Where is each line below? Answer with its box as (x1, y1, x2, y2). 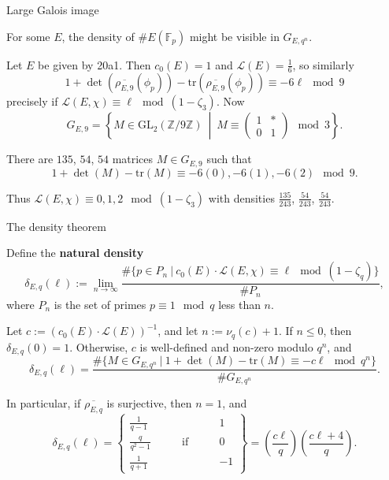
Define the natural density (6, 244, 144, 261)
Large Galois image (6, 2, 99, 17)
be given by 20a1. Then (38, 56, 151, 73)
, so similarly (292, 56, 354, 73)
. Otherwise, (69, 338, 128, 355)
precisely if (6, 93, 58, 110)
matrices (112, 151, 154, 167)
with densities (208, 189, 275, 206)
